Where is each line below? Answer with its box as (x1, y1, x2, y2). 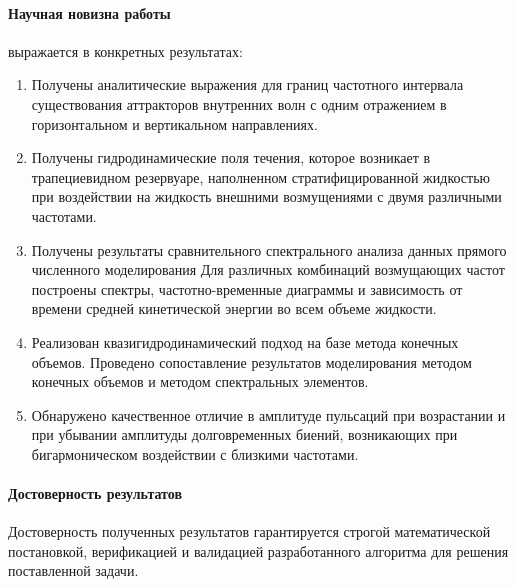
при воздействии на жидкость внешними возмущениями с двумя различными (31, 186, 502, 207)
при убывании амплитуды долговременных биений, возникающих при (31, 424, 458, 445)
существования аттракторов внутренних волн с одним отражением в (31, 93, 447, 114)
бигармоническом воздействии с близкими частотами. (31, 443, 359, 464)
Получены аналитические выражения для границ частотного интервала (31, 74, 464, 95)
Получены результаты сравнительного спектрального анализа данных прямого (31, 239, 507, 260)
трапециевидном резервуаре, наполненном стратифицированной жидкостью (31, 166, 491, 187)
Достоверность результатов (8, 483, 182, 504)
